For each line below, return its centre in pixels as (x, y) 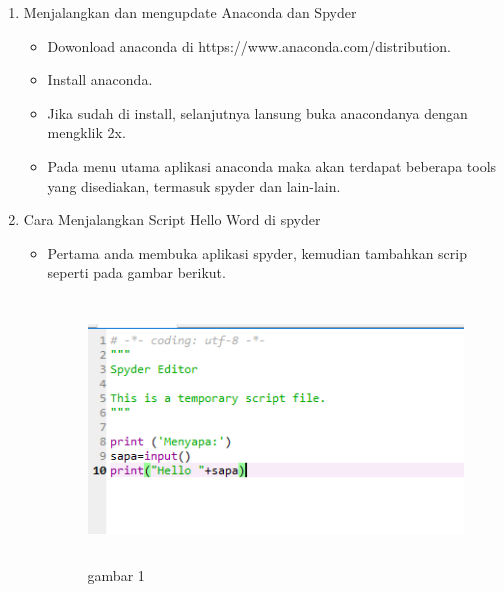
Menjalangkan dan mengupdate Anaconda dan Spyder (190, 12)
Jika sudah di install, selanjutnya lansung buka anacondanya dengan (257, 112)
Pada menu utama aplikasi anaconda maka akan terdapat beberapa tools (272, 165)
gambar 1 (116, 575)
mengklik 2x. (86, 132)
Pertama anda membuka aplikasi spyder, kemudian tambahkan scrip (257, 252)
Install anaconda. (100, 79)
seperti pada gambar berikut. (136, 272)
